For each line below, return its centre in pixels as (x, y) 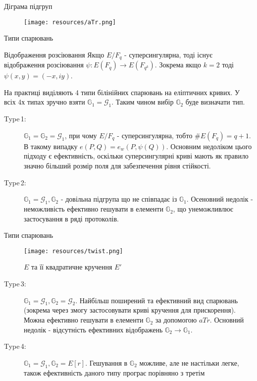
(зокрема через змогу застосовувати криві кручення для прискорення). (130, 310)
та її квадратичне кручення (72, 267)
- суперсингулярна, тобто (155, 135)
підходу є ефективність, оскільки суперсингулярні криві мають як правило (136, 156)
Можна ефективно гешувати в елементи (84, 320)
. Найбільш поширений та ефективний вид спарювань (157, 300)
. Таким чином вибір (143, 102)
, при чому (81, 135)
